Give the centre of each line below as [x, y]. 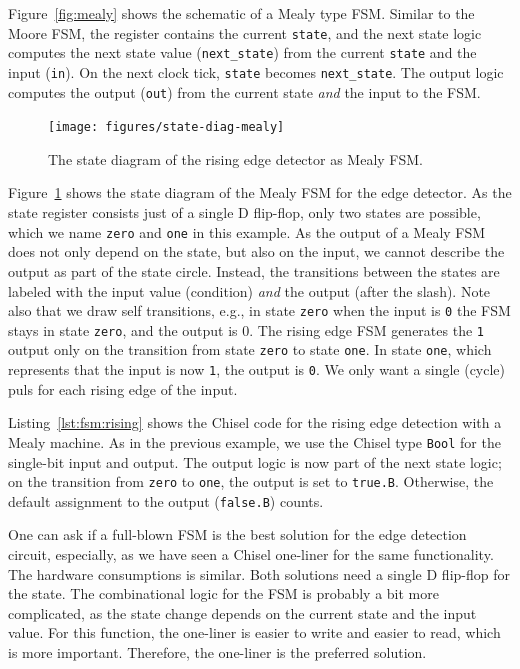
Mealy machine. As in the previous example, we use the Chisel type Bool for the [254, 441]
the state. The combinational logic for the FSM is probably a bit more [223, 593]
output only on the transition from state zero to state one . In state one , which [250, 349]
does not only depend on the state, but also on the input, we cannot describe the [256, 251]
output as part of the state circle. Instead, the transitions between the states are [254, 270]
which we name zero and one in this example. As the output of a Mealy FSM [247, 231]
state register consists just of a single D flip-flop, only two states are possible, [244, 212]
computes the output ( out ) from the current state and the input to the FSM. [244, 91]
